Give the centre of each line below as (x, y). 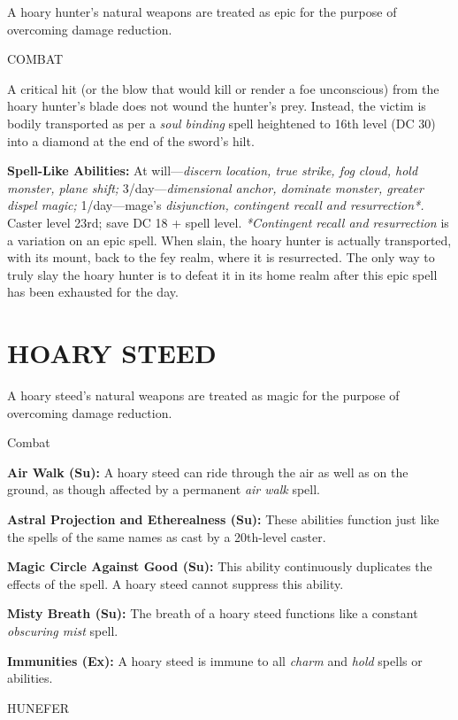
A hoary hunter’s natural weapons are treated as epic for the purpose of (202, 12)
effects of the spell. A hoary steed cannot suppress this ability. (176, 583)
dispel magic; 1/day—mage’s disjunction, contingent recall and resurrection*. (216, 205)
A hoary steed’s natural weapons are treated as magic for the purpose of (203, 395)
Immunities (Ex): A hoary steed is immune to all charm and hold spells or (215, 660)
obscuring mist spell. (63, 630)
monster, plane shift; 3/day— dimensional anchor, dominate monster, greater (215, 187)
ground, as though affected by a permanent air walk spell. (164, 489)
